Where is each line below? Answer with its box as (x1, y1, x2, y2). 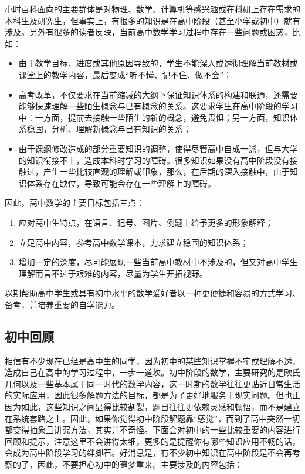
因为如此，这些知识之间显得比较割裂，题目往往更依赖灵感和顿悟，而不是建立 (5, 401, 300, 413)
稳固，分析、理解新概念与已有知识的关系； (26, 123, 191, 135)
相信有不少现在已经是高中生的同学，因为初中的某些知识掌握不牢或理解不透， (5, 354, 300, 367)
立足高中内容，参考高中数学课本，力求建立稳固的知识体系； (18, 236, 249, 248)
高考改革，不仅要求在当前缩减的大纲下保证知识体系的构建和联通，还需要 (18, 88, 298, 100)
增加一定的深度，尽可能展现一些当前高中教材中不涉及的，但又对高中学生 (18, 256, 298, 268)
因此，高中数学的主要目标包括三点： (5, 197, 144, 209)
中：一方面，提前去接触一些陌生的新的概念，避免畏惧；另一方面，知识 (18, 111, 290, 123)
